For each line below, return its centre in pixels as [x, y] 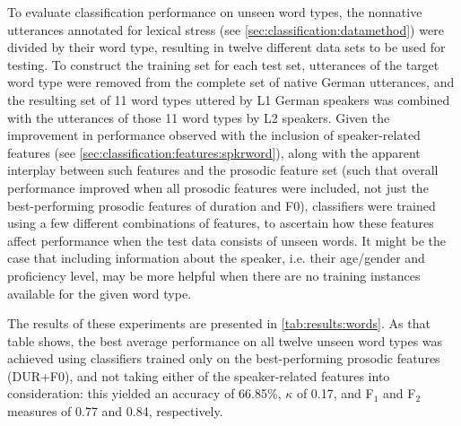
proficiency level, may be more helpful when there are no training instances [214, 275]
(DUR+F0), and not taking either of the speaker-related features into [199, 375]
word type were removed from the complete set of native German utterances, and [231, 82]
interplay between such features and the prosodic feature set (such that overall [223, 170]
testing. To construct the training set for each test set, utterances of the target [223, 64]
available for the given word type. [100, 293]
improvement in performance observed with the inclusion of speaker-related [214, 135]
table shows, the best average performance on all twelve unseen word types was [225, 340]
